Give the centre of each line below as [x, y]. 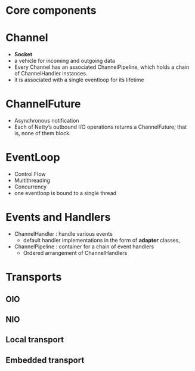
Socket [23, 54]
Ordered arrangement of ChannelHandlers [75, 253]
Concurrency [30, 187]
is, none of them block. [42, 133]
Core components [51, 10]
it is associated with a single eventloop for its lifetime [79, 80]
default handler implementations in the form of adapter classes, [101, 240]
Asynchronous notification [47, 121]
